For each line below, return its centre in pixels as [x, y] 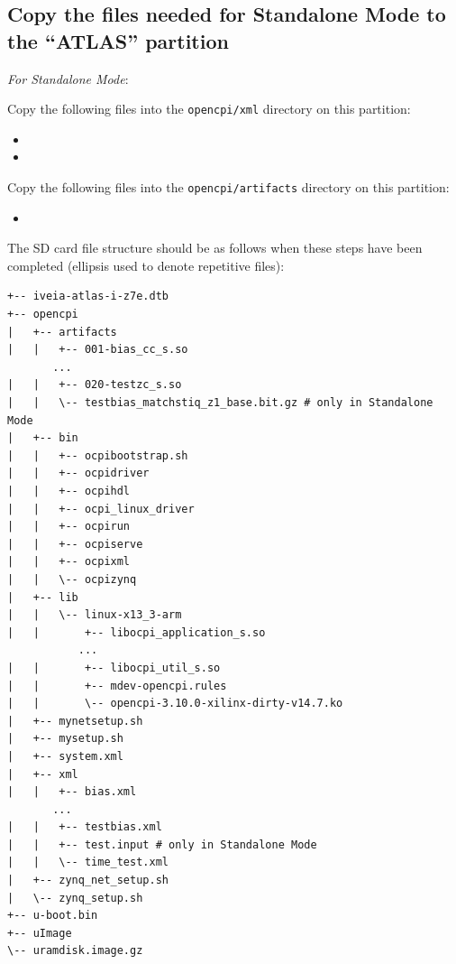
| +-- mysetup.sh [65, 739]
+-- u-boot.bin [53, 916]
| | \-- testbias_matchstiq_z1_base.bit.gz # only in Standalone [220, 403]
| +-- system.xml [65, 756]
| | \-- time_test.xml [88, 862]
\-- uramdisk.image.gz [75, 951]
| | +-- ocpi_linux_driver [101, 509]
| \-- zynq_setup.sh [75, 898]
